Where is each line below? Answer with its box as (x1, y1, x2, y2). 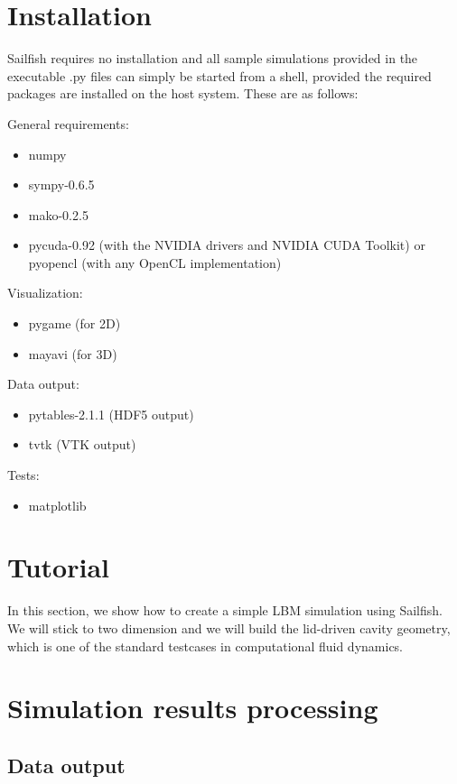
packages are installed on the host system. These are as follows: (7, 84, 359, 103)
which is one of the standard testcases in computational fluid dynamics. (7, 636, 404, 655)
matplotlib (28, 495, 87, 514)
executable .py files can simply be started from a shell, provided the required (7, 66, 432, 85)
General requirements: (7, 114, 129, 133)
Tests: (7, 466, 40, 484)
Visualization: (7, 283, 83, 302)
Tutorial (7, 549, 110, 586)
